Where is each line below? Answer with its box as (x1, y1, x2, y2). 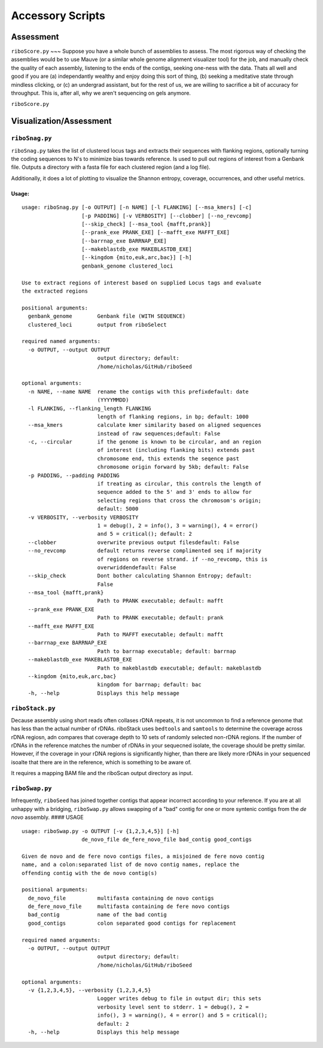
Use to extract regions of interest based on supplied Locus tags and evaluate (22, 279, 261, 286)
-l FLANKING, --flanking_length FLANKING (28, 405, 151, 412)
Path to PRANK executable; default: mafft (97, 597, 224, 605)
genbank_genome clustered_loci (81, 262, 173, 269)
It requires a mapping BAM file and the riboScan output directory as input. (11, 770, 193, 777)
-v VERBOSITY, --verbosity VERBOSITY (28, 514, 139, 521)
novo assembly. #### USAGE (11, 814, 84, 821)
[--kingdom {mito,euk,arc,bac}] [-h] (81, 254, 193, 261)
